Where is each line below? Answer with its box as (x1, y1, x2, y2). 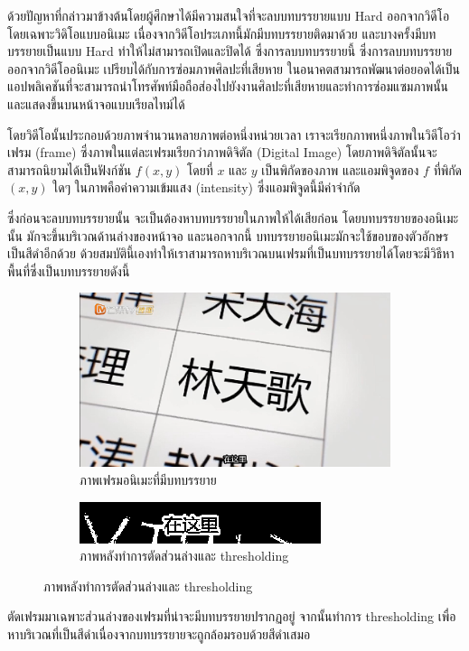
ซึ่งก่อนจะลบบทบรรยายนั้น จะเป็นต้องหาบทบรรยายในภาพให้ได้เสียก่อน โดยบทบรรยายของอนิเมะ (7, 208, 459, 227)
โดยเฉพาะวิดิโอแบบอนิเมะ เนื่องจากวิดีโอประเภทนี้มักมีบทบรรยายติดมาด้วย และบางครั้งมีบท (7, 23, 436, 42)
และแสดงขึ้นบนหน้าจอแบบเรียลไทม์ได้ (7, 94, 185, 113)
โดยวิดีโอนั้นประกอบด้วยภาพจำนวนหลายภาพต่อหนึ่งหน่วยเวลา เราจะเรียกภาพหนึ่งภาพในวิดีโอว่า (7, 125, 461, 144)
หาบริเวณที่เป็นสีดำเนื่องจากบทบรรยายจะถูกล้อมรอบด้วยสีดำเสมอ (7, 625, 311, 644)
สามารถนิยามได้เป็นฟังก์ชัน (7, 160, 132, 179)
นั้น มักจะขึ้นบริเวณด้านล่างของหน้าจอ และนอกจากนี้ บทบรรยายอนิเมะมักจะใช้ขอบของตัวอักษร (7, 226, 449, 245)
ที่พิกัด (433, 160, 463, 179)
